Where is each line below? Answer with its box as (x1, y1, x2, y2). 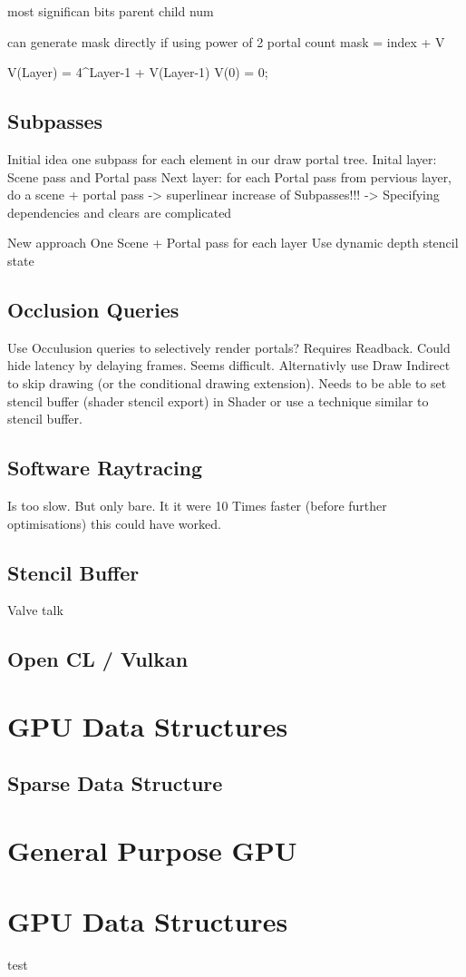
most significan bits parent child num (7, 2, 214, 20)
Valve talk (7, 601, 63, 620)
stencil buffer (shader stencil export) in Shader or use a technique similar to (7, 391, 429, 410)
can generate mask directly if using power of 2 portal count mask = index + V (7, 32, 445, 51)
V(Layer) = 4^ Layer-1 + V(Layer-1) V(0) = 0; (7, 63, 268, 82)
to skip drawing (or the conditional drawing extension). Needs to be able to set (7, 373, 447, 392)
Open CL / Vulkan (7, 645, 189, 673)
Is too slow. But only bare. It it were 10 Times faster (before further (7, 495, 387, 514)
